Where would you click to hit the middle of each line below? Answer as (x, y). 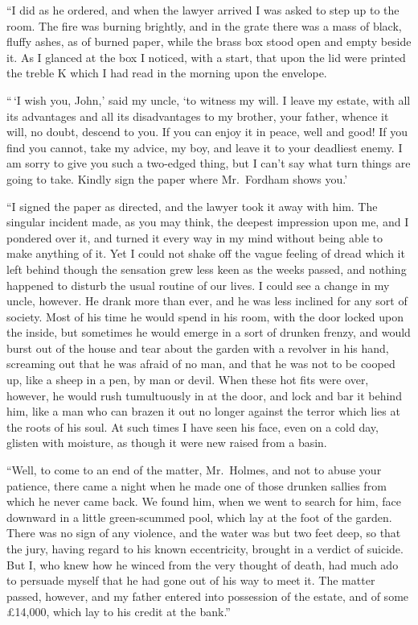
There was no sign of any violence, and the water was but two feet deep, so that (204, 533)
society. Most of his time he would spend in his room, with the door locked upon (205, 316)
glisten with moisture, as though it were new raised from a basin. (167, 443)
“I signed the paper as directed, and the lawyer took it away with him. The (192, 206)
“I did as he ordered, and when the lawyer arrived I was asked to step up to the (203, 10)
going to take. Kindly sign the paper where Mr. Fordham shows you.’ (177, 178)
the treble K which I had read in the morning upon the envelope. (167, 73)
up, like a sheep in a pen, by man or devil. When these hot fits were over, (188, 380)
